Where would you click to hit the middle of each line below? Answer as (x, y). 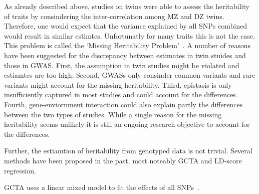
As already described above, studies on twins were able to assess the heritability (127, 6)
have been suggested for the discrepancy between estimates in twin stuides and (125, 55)
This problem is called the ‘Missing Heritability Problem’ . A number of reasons (127, 45)
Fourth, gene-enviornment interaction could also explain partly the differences (123, 104)
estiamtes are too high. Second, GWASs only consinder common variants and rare (130, 75)
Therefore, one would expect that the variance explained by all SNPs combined (125, 26)
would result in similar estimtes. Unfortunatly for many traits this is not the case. (129, 35)
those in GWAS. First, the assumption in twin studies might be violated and (122, 65)
